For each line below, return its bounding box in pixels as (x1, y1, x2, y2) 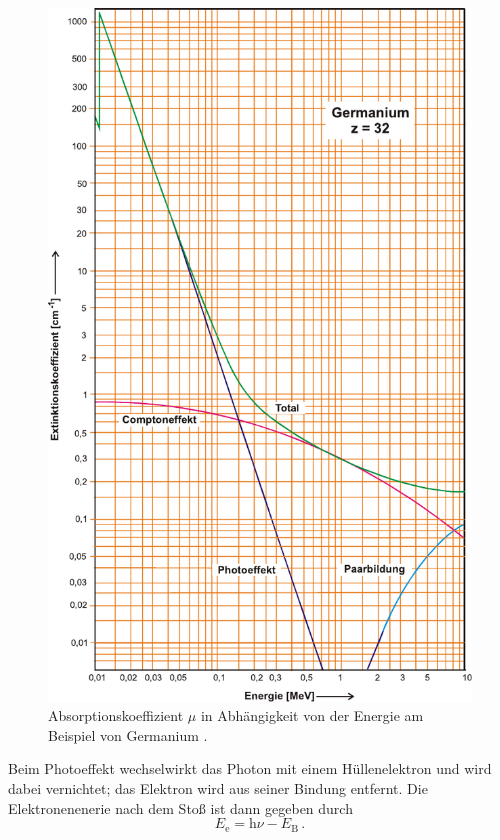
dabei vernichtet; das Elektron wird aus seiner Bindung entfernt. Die (8, 777, 428, 798)
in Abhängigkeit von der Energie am (200, 705, 424, 726)
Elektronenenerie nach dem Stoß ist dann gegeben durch (8, 797, 353, 818)
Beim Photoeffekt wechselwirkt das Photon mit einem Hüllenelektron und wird (8, 758, 492, 779)
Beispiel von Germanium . (48, 724, 208, 745)
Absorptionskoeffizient (48, 705, 184, 726)
